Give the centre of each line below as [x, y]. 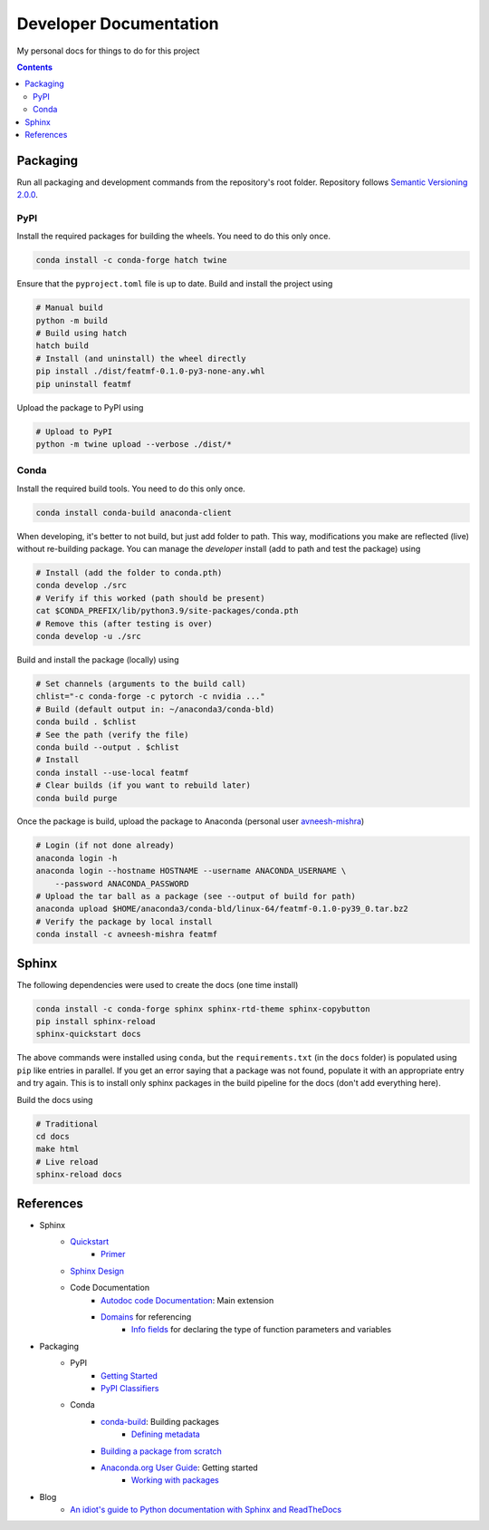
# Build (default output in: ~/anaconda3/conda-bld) [155, 709]
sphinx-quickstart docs [89, 1034]
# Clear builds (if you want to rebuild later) [143, 785]
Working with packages [175, 1480]
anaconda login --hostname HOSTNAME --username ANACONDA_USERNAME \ [191, 871]
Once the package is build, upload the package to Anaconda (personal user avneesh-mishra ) [191, 821]
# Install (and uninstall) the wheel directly [141, 358]
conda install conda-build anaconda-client [134, 513]
